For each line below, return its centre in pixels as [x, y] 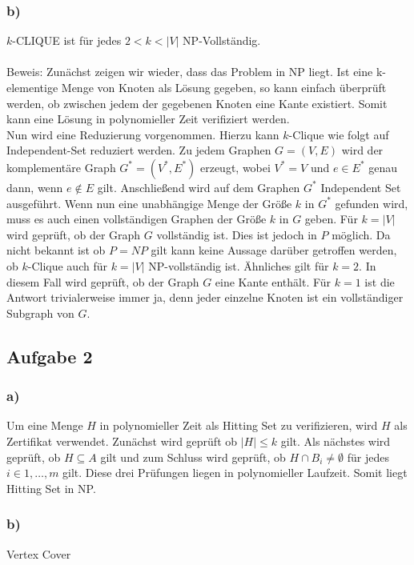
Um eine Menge [45, 425]
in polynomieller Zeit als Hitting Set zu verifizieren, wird [239, 425]
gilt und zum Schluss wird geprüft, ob [193, 457]
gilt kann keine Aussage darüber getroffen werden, [274, 250]
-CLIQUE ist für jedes [67, 40]
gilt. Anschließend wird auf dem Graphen [199, 187]
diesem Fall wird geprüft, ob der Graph [103, 281]
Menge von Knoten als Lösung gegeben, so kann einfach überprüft [224, 87]
